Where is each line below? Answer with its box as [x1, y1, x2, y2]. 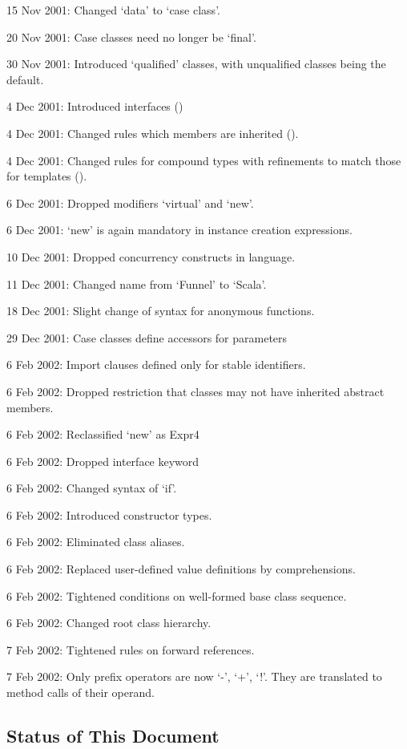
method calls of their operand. [6, 684, 155, 701]
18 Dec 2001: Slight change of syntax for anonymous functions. [6, 302, 315, 319]
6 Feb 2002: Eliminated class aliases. [6, 533, 185, 550]
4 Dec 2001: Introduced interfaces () [6, 98, 183, 115]
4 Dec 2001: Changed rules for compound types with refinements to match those [6, 152, 401, 168]
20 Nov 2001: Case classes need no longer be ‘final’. [6, 28, 256, 45]
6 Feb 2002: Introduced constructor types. [6, 506, 212, 523]
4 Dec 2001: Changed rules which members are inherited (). [6, 124, 299, 141]
